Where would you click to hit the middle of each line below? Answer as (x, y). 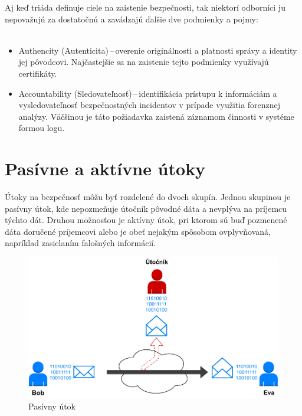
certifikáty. (38, 73)
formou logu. (42, 128)
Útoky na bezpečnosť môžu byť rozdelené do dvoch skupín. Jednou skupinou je (148, 197)
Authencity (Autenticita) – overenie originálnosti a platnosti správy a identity (158, 50)
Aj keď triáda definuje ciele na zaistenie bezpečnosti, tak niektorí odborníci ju (145, 7)
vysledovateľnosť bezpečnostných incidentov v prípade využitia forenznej (150, 105)
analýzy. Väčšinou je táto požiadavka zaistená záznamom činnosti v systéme (156, 116)
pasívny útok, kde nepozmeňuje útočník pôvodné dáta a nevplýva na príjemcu (146, 208)
